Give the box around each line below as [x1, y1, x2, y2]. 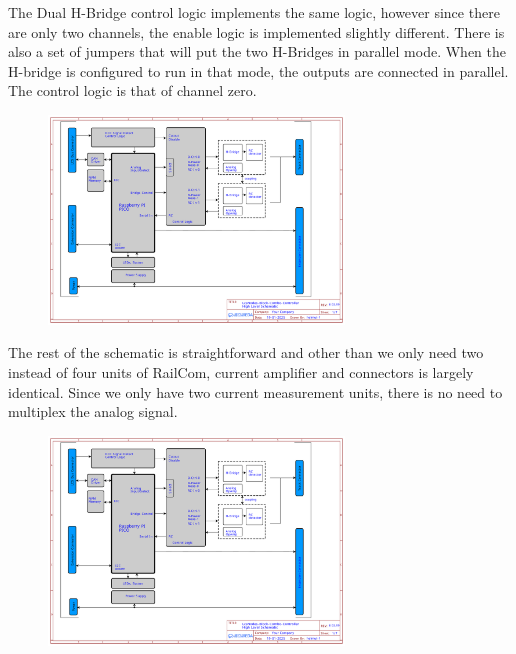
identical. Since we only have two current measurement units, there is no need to [8, 381, 503, 402]
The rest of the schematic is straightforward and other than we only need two [8, 342, 484, 363]
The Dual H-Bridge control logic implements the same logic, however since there [8, 2, 500, 22]
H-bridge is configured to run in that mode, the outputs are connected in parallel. [8, 60, 509, 81]
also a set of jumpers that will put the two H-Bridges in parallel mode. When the [8, 41, 506, 62]
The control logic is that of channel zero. [8, 80, 257, 101]
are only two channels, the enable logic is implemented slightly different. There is [8, 21, 505, 42]
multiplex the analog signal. [8, 401, 178, 422]
